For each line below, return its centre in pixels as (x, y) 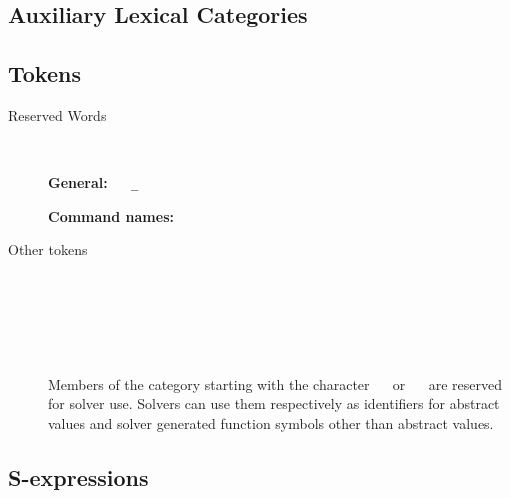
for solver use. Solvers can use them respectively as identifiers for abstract (274, 403)
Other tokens (48, 249)
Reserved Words (57, 114)
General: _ (93, 182)
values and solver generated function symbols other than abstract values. (271, 422)
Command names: (111, 215)
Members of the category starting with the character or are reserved (275, 383)
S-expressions (78, 476)
